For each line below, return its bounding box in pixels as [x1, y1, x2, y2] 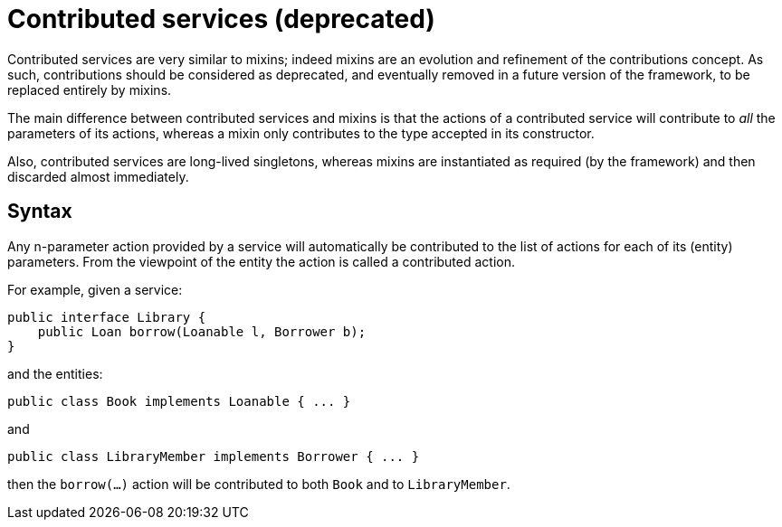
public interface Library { [7, 309, 206, 325]
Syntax [7, 200, 72, 223]
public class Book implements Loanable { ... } [7, 393, 351, 409]
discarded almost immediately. [7, 168, 189, 184]
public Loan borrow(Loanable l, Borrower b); [37, 324, 367, 339]
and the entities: [7, 365, 103, 381]
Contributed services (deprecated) [7, 4, 435, 34]
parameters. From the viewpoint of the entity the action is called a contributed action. [7, 253, 516, 269]
